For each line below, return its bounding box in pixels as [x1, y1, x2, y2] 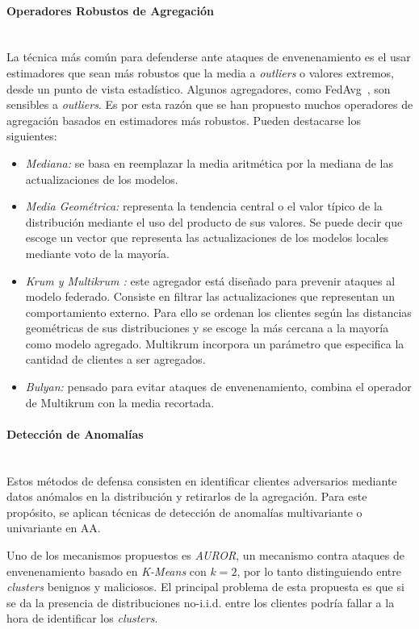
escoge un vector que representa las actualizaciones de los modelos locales [25, 229, 389, 246]
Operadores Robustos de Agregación [6, 2, 214, 19]
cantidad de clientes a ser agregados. [25, 351, 206, 368]
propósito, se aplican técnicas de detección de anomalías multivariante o [6, 503, 362, 520]
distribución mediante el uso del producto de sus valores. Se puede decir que [25, 213, 403, 230]
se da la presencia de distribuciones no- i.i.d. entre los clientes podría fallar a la [6, 594, 395, 610]
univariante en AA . [6, 519, 101, 536]
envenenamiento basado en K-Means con [6, 562, 207, 579]
